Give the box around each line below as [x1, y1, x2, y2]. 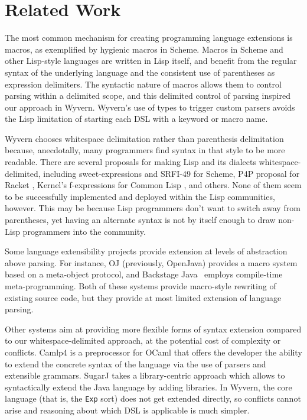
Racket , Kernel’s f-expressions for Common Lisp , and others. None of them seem [5, 179, 302, 191]
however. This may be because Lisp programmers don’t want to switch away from [5, 202, 301, 214]
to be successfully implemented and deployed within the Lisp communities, [5, 190, 275, 202]
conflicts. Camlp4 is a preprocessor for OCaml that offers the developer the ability [5, 345, 302, 358]
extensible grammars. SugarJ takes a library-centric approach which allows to [5, 369, 285, 382]
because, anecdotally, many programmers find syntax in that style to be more [5, 144, 285, 156]
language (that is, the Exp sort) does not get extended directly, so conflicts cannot [5, 392, 301, 405]
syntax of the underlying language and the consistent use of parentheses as [5, 66, 275, 78]
